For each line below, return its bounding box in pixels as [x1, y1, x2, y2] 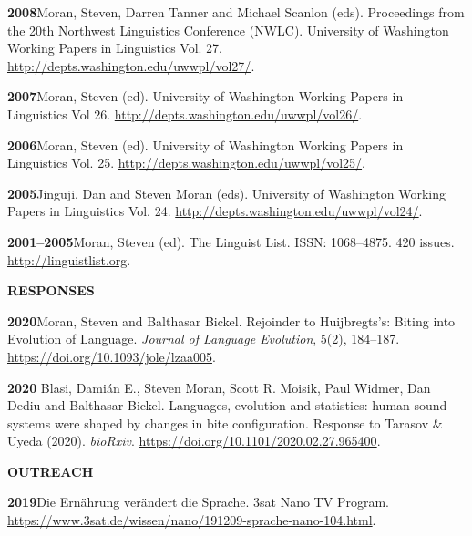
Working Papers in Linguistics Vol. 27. [7, 38, 223, 57]
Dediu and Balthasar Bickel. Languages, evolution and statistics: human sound [7, 396, 447, 415]
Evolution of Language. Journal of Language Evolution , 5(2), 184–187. [7, 329, 400, 348]
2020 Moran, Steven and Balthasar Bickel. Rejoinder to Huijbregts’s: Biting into [7, 311, 456, 330]
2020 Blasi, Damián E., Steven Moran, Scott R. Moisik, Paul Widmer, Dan [7, 377, 431, 397]
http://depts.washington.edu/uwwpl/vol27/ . [7, 56, 255, 75]
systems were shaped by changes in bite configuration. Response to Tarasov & [7, 413, 443, 432]
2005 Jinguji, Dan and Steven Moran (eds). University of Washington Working [7, 183, 446, 202]
